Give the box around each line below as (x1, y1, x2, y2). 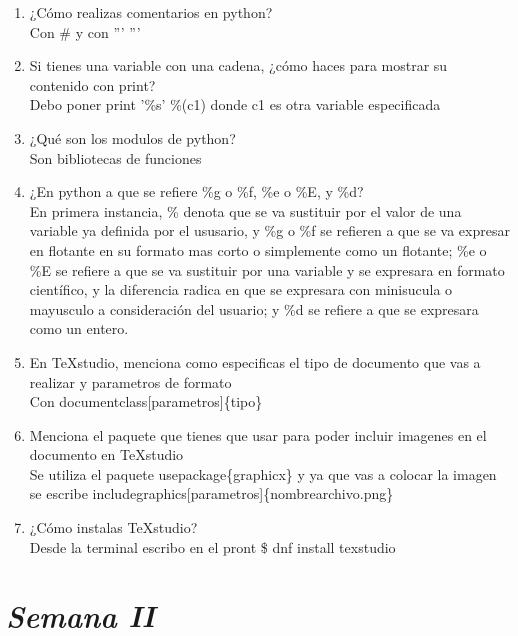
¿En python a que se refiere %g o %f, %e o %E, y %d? (29, 181, 364, 202)
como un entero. (29, 318, 129, 339)
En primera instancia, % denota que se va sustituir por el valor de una (29, 200, 462, 221)
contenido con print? (29, 74, 156, 95)
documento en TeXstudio (29, 444, 184, 465)
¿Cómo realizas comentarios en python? (29, 2, 273, 22)
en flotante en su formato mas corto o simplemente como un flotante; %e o (29, 239, 487, 260)
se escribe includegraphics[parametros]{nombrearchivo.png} (29, 483, 394, 504)
